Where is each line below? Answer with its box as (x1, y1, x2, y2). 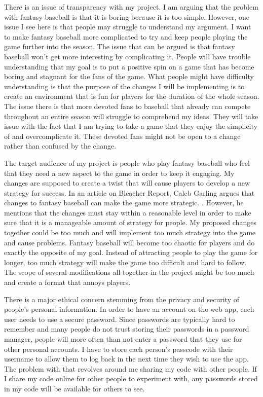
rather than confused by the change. (4, 140, 117, 151)
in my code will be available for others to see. (4, 383, 145, 393)
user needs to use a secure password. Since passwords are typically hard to (4, 313, 235, 324)
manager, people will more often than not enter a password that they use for (4, 334, 242, 344)
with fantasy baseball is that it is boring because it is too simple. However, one (4, 11, 249, 22)
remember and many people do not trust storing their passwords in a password (4, 323, 249, 334)
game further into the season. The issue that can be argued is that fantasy (4, 41, 235, 52)
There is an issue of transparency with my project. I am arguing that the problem (4, 2, 258, 12)
